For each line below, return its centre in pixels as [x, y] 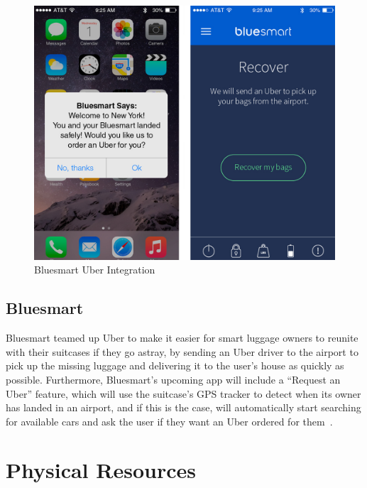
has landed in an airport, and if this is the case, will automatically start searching [183, 407]
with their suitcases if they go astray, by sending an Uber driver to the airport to [182, 351]
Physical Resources [101, 470]
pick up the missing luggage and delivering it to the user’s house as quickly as [175, 365]
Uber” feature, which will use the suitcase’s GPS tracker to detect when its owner [183, 393]
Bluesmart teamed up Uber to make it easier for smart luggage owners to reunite [182, 338]
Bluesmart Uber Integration [95, 270]
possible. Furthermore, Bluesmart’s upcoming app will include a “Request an [173, 379]
